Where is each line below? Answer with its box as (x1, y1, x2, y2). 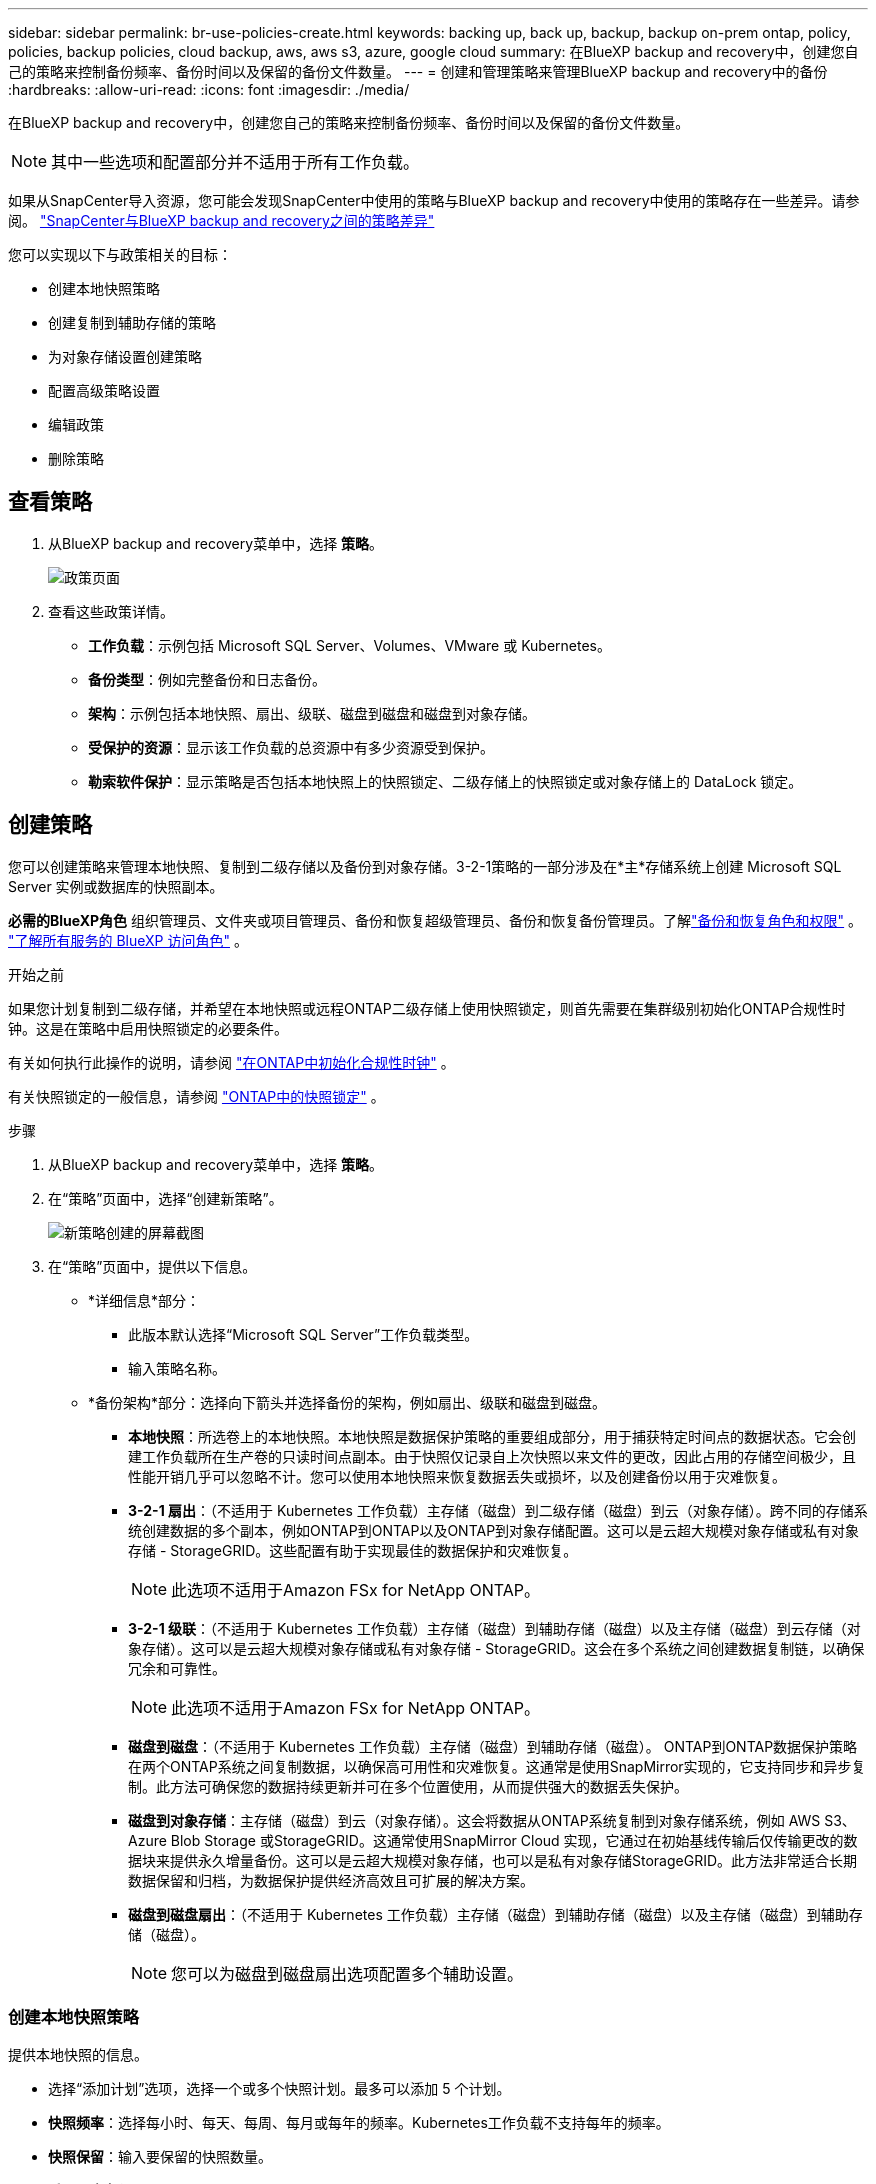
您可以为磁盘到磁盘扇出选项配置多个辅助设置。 (171, 1963, 524, 1984)
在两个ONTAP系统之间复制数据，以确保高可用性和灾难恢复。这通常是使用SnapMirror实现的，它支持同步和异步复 (128, 1757, 866, 1775)
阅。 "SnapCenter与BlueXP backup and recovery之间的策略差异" (8, 212, 435, 229)
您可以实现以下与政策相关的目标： (8, 246, 232, 263)
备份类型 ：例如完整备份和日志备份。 (88, 670, 326, 688)
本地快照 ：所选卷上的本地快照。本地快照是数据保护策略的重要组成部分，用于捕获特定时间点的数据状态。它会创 (128, 1427, 856, 1445)
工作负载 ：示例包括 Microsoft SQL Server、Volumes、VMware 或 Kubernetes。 (88, 636, 612, 654)
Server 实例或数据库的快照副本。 (8, 877, 224, 895)
